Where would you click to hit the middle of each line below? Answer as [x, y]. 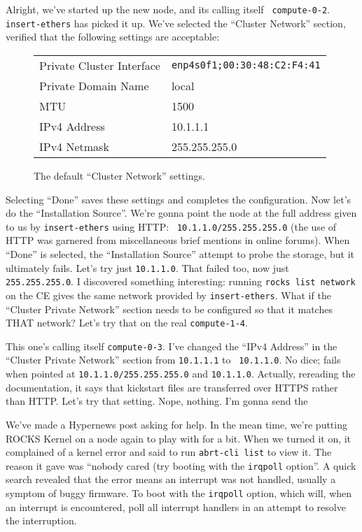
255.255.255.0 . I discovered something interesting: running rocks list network [181, 281]
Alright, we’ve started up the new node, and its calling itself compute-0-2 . [168, 9]
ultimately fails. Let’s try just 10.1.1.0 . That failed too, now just [147, 267]
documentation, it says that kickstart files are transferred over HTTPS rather [172, 387]
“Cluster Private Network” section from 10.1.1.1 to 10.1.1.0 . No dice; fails [173, 360]
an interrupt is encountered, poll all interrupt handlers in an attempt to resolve [176, 506]
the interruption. [41, 520]
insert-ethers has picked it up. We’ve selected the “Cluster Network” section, [176, 23]
